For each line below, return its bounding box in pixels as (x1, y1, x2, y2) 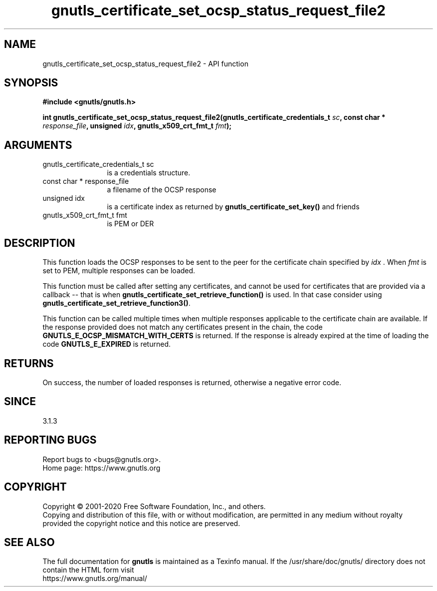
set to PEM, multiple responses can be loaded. (42, 266, 196, 275)
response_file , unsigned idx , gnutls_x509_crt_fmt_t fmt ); (42, 121, 232, 130)
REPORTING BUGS (4, 434, 97, 447)
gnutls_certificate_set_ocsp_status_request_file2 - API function (42, 59, 248, 68)
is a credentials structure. (107, 168, 191, 177)
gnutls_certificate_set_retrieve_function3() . (42, 299, 191, 308)
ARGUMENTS (4, 138, 72, 151)
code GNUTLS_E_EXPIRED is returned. (42, 340, 171, 349)
